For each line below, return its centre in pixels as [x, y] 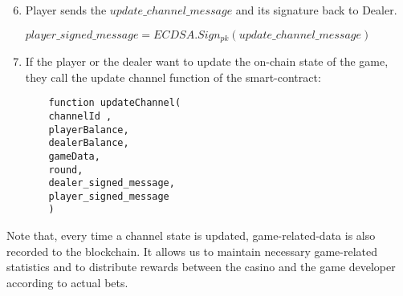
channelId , [80, 116]
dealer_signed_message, [112, 183]
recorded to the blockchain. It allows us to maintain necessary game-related [192, 251]
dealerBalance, [89, 143]
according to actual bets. [67, 282]
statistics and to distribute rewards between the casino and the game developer [201, 267]
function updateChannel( [115, 103]
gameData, [74, 156]
